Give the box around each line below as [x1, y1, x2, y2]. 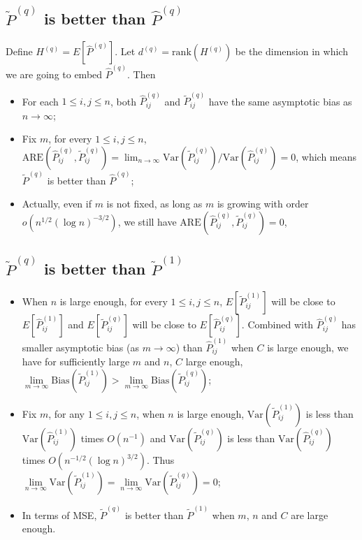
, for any [48, 407, 85, 421]
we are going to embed [6, 67, 103, 82]
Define [6, 44, 33, 59]
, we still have [117, 214, 177, 228]
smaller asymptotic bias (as [22, 340, 139, 354]
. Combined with [241, 317, 314, 332]
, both [110, 94, 136, 108]
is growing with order [217, 196, 309, 211]
